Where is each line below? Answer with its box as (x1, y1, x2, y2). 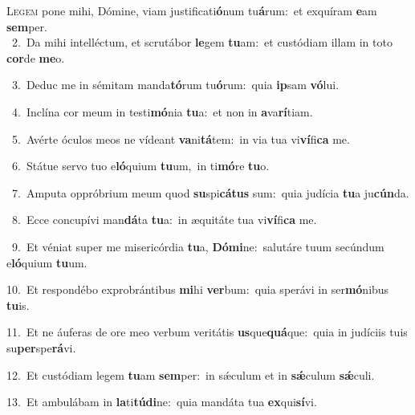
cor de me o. (6, 49, 65, 66)
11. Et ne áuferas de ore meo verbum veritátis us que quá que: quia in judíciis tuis (6, 323, 408, 340)
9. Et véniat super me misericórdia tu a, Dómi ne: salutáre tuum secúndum (11, 238, 384, 254)
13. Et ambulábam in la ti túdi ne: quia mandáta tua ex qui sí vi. (6, 393, 317, 410)
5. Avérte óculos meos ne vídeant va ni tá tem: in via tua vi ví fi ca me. (11, 130, 350, 147)
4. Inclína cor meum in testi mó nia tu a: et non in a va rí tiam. (11, 103, 313, 120)
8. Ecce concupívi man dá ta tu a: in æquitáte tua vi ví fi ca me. (11, 211, 317, 228)
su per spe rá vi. (6, 339, 76, 356)
